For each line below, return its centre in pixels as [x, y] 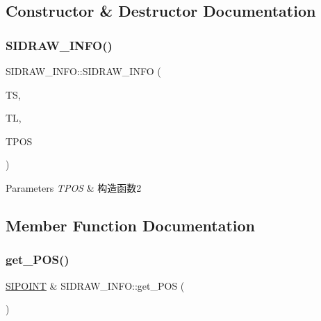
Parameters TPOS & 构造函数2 [74, 187]
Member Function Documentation [131, 225]
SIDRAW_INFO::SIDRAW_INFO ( [83, 71]
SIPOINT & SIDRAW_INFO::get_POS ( [95, 285]
